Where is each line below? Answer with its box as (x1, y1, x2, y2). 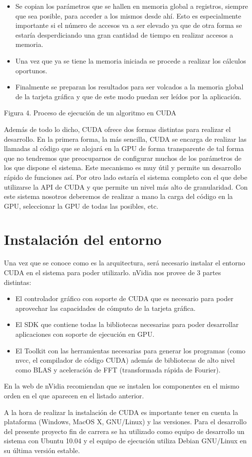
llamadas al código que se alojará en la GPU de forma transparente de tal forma (4, 143, 244, 153)
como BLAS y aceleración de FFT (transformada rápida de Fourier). (15, 364, 221, 374)
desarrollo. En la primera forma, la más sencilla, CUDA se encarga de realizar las (4, 133, 247, 144)
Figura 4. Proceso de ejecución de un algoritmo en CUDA (4, 108, 176, 118)
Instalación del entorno (4, 229, 162, 249)
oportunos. (15, 65, 47, 75)
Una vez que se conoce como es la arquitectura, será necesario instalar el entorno (4, 258, 245, 268)
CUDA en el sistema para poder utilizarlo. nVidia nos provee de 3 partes (4, 267, 221, 277)
